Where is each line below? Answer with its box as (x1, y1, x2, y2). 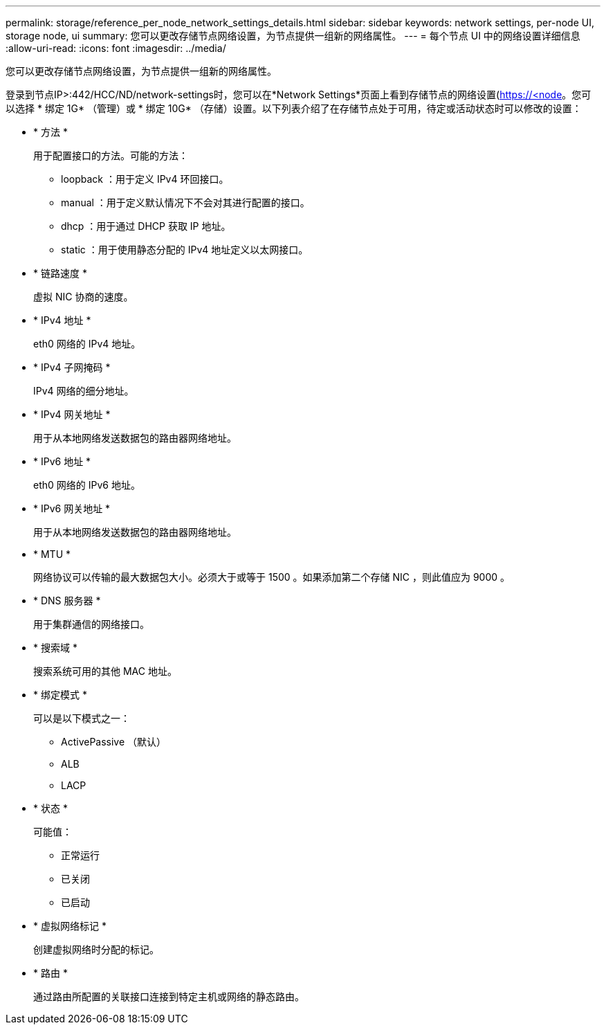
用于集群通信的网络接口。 (33, 618, 149, 630)
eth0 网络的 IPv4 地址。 (33, 338, 141, 350)
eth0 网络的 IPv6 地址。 (33, 479, 140, 491)
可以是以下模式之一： (33, 712, 130, 724)
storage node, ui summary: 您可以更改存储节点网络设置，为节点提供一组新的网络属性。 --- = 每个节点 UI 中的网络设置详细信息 (6, 30, 580, 42)
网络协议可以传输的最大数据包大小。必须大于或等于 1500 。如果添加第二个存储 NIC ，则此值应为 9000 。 (33, 571, 510, 583)
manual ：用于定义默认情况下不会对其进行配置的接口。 (61, 197, 310, 208)
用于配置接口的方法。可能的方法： (33, 150, 188, 161)
